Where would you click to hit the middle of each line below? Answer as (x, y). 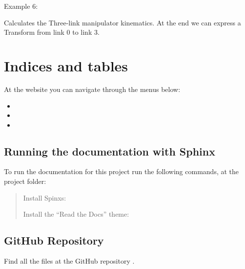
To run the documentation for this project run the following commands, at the (122, 171)
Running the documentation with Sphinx (110, 151)
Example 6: (21, 6)
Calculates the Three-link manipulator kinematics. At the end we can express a (122, 22)
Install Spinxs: (45, 197)
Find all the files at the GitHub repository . (69, 261)
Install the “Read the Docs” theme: (76, 214)
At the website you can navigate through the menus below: (92, 89)
